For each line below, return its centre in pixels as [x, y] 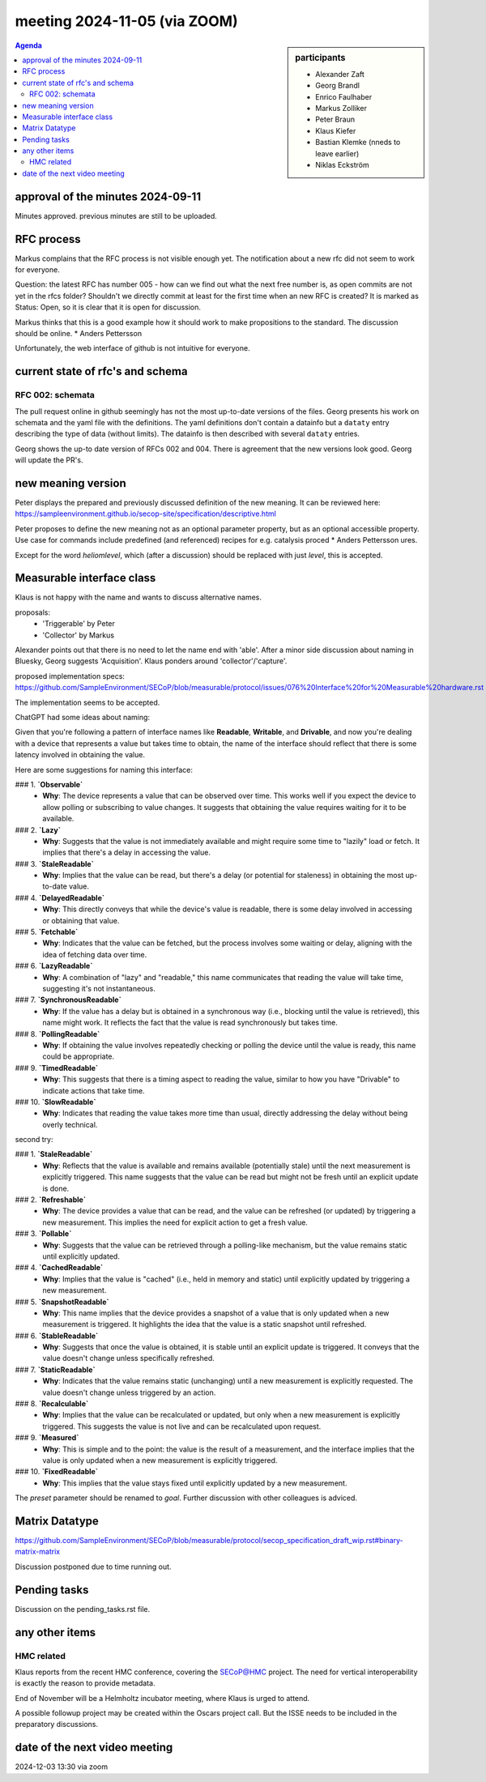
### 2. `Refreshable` [51, 1200]
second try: [34, 1140]
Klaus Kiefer [336, 130]
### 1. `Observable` [49, 784]
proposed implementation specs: [70, 676]
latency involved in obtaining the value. [80, 755]
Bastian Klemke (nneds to [358, 143]
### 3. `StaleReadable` [55, 863]
